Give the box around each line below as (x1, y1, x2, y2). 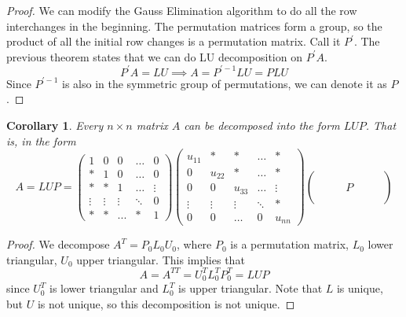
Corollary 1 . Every (6, 117, 104, 134)
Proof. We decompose (6, 236, 110, 252)
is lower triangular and (49, 280, 159, 297)
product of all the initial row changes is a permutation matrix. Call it (6, 33, 341, 50)
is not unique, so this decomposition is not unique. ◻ (37, 296, 295, 312)
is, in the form (6, 132, 76, 149)
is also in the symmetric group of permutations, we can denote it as (62, 75, 387, 91)
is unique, (336, 280, 383, 297)
